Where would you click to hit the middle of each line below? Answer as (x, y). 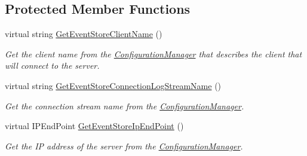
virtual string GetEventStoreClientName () (84, 34)
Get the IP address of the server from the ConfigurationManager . (124, 146)
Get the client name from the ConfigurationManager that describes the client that (153, 53)
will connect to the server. (52, 65)
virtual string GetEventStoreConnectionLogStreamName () (113, 85)
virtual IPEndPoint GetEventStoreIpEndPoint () (94, 126)
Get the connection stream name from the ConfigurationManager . (125, 105)
